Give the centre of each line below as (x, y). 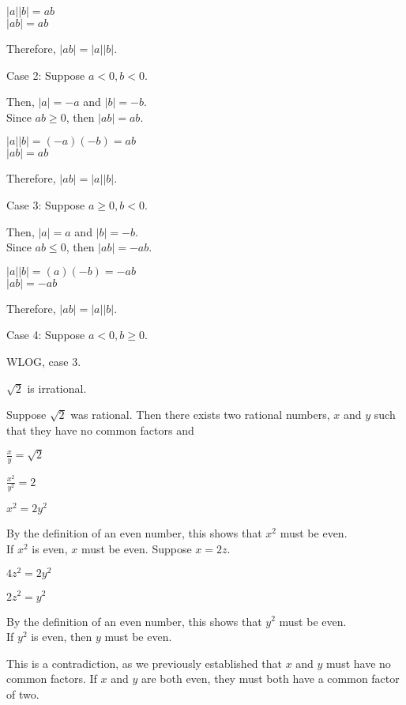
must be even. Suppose (136, 548)
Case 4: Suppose (46, 335)
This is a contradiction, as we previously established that (144, 663)
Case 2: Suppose (46, 75)
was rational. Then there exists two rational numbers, (200, 415)
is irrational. (57, 388)
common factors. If (52, 679)
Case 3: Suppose (46, 204)
